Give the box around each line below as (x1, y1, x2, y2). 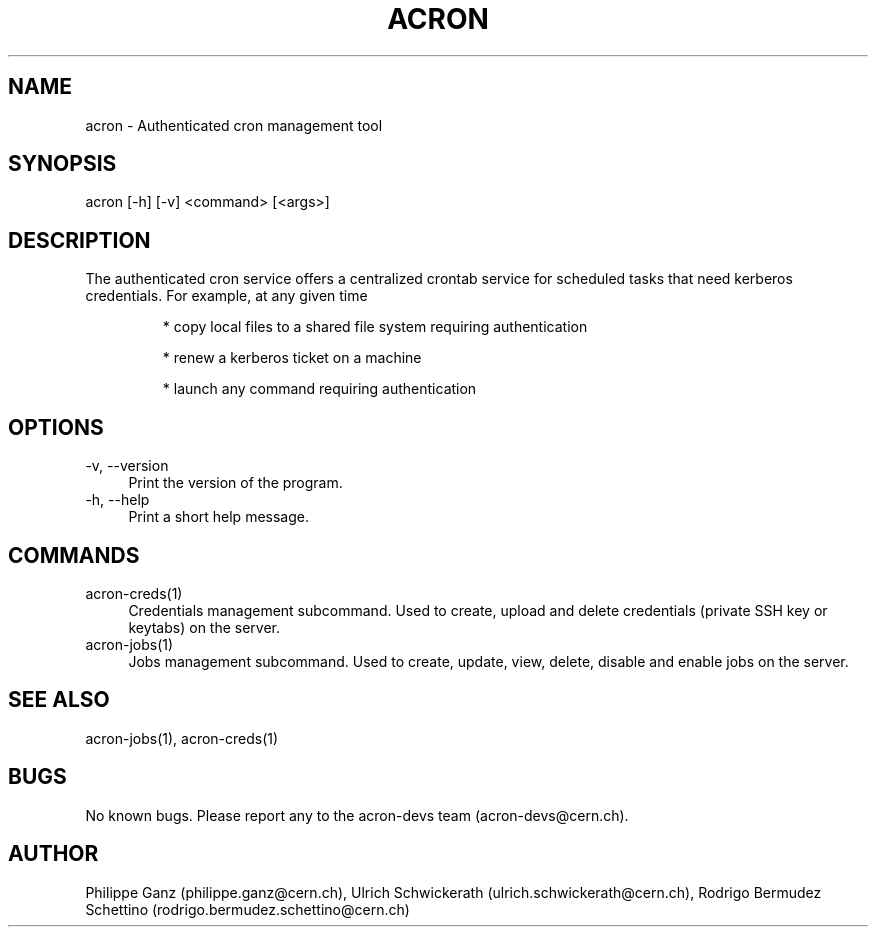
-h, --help (85, 491, 150, 509)
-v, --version (85, 457, 169, 475)
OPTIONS (8, 414, 104, 440)
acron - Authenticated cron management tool (85, 116, 383, 134)
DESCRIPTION (8, 227, 151, 253)
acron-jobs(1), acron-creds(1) (85, 729, 279, 747)
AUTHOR (8, 841, 99, 867)
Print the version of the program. (128, 474, 343, 492)
